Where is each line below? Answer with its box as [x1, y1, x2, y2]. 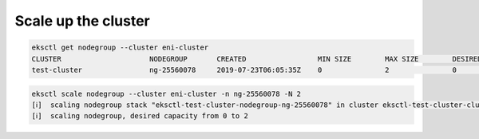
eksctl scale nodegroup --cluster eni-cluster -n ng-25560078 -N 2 [31, 89, 302, 98]
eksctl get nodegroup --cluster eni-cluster [31, 43, 209, 52]
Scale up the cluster [14, 12, 151, 30]
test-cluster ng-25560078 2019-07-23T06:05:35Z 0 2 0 [31, 65, 457, 74]
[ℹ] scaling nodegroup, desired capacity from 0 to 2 [31, 112, 249, 121]
